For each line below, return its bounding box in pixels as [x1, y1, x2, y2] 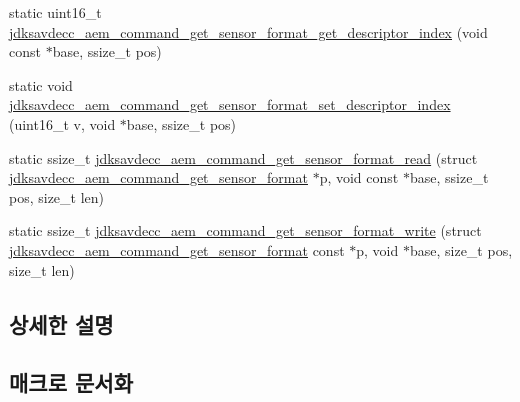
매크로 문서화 [9, 367, 133, 398]
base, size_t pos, [409, 239, 513, 260]
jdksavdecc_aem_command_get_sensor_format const [9, 239, 345, 260]
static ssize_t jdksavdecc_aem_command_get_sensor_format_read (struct [9, 147, 478, 168]
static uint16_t [9, 2, 102, 22]
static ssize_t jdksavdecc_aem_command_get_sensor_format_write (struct [9, 220, 482, 241]
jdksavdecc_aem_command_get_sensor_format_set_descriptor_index [9, 94, 451, 115]
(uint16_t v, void [9, 113, 116, 134]
